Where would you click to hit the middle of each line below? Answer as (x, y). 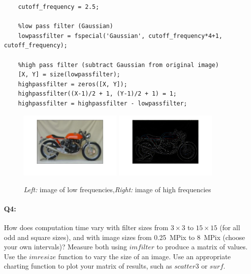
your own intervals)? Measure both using (66, 247)
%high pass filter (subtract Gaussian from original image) (118, 65)
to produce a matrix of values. (202, 247)
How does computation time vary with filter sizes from (86, 227)
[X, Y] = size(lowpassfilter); (69, 75)
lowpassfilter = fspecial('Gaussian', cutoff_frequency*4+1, (120, 36)
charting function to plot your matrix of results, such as (88, 266)
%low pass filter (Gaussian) (65, 26)
